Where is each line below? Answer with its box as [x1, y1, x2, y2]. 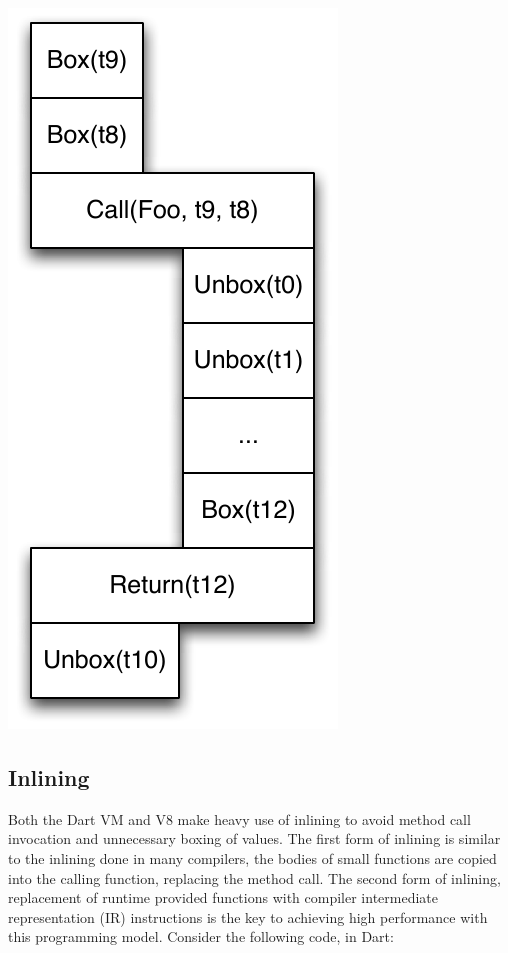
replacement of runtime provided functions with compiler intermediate [8, 887, 439, 908]
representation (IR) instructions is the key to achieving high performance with [8, 906, 488, 927]
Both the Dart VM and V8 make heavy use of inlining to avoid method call [8, 808, 471, 829]
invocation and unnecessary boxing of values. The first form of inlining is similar [8, 828, 501, 849]
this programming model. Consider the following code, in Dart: [8, 926, 394, 947]
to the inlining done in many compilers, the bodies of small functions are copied [8, 847, 497, 868]
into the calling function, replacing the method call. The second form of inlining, [8, 867, 501, 888]
